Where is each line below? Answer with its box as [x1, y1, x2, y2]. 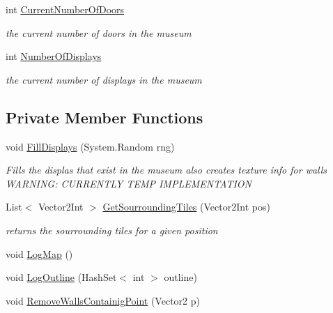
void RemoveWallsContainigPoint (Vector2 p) [6, 293, 200, 307]
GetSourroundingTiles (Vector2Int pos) [102, 199, 270, 214]
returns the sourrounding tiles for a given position [6, 222, 218, 237]
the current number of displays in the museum [6, 72, 202, 86]
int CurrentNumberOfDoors [6, 2, 125, 16]
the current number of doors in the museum [6, 25, 192, 40]
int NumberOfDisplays [6, 49, 102, 63]
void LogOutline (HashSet [6, 270, 117, 284]
